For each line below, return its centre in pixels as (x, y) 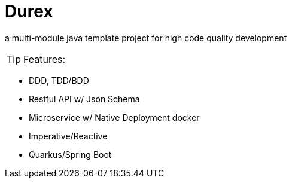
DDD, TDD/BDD (59, 80)
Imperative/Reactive (68, 136)
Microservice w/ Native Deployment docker (114, 117)
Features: (45, 59)
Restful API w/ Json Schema (84, 99)
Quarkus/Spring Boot (70, 154)
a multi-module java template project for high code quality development (146, 38)
